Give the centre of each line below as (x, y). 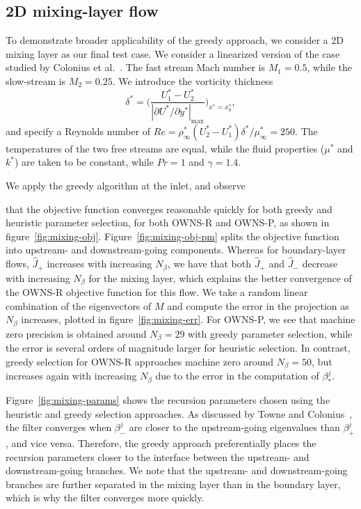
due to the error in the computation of (237, 376)
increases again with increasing (71, 376)
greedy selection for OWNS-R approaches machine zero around (140, 361)
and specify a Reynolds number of (78, 131)
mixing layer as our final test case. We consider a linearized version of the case (173, 53)
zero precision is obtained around (76, 333)
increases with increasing (99, 264)
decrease (320, 264)
